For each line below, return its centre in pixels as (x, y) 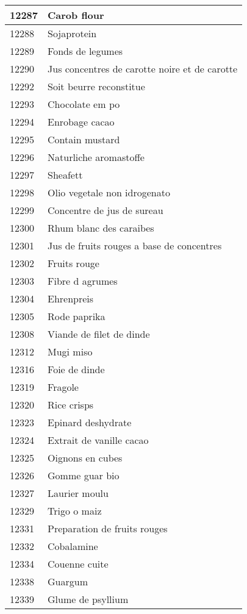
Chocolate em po (84, 104)
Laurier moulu (78, 493)
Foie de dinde (76, 369)
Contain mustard (84, 139)
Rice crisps (71, 405)
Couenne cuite (78, 564)
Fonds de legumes (85, 51)
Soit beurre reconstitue (96, 86)
